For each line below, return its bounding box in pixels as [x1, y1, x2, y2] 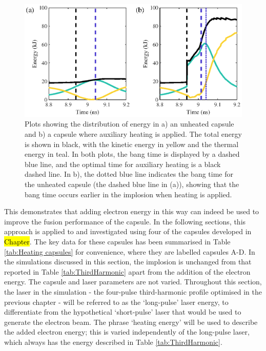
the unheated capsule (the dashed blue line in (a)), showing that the [25, 179, 239, 190]
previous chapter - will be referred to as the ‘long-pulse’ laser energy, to [4, 296, 229, 307]
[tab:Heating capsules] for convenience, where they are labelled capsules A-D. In [4, 246, 255, 257]
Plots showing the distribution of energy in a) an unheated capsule [25, 118, 234, 129]
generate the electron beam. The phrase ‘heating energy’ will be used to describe [4, 316, 258, 327]
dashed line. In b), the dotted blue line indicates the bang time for [25, 169, 233, 179]
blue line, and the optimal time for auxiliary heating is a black [25, 158, 221, 169]
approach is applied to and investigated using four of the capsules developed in [4, 226, 252, 237]
